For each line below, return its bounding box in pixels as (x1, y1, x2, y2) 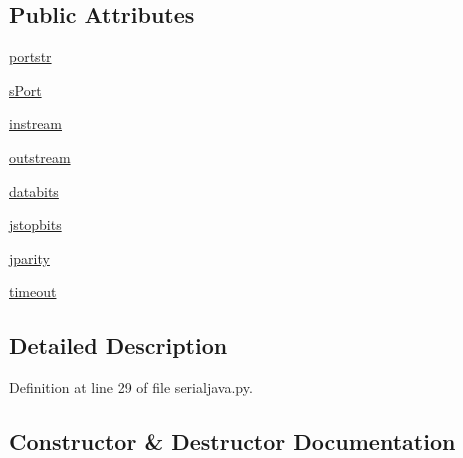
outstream (9, 146, 71, 167)
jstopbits (9, 214, 62, 235)
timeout (9, 281, 57, 302)
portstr (9, 46, 52, 67)
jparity (9, 247, 50, 268)
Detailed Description (9, 330, 228, 361)
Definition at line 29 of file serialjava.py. (9, 377, 253, 398)
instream (9, 113, 63, 134)
